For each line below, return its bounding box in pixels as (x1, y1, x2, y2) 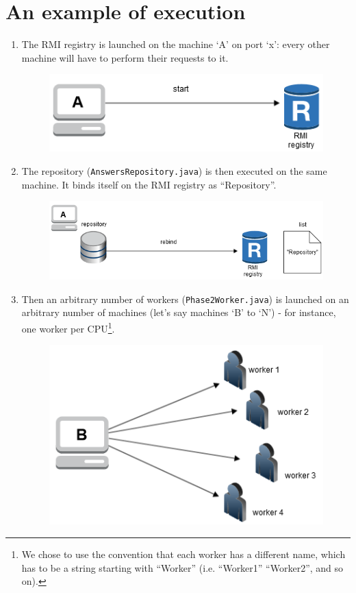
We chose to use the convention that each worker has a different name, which (21, 547, 346, 561)
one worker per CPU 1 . (21, 319, 115, 335)
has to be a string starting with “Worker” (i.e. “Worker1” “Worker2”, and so (21, 560, 344, 574)
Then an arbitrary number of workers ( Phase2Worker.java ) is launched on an (21, 291, 349, 306)
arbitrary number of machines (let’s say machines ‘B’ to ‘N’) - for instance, (21, 305, 336, 319)
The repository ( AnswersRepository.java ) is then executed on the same (21, 164, 327, 178)
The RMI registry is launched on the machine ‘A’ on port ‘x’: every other (21, 37, 330, 51)
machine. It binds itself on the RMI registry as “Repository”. (21, 177, 277, 191)
